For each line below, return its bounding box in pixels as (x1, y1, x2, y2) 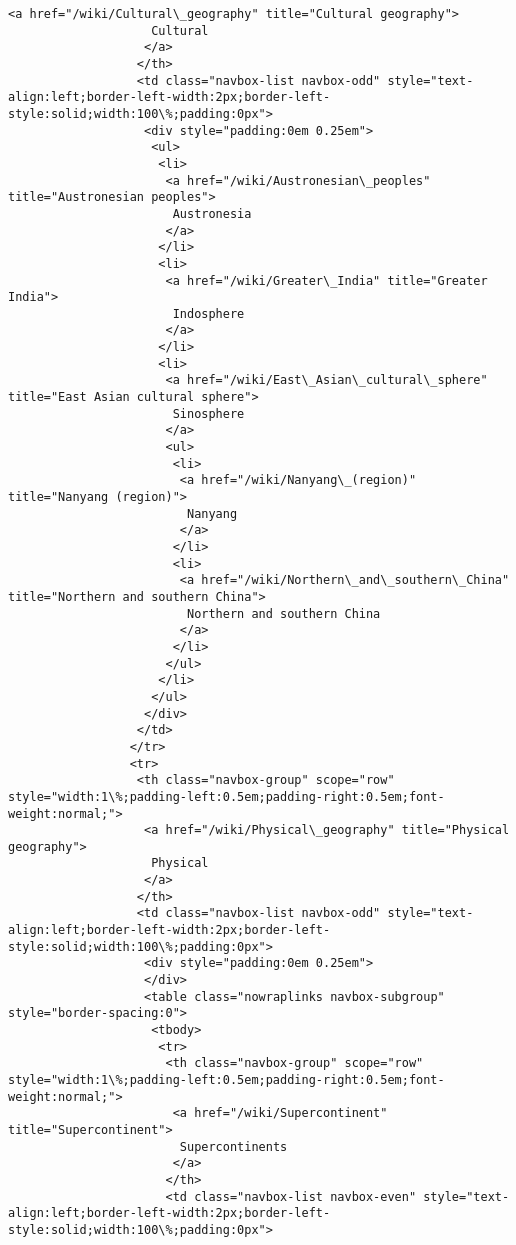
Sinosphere (172, 406, 245, 421)
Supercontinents (179, 1139, 288, 1154)
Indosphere (172, 306, 245, 321)
